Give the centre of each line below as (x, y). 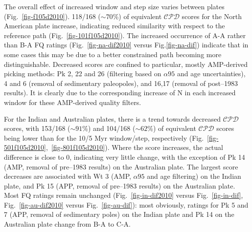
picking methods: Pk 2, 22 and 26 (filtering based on (83, 74)
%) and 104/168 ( (109, 128)
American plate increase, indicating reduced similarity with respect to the (115, 26)
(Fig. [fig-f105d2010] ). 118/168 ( (52, 16)
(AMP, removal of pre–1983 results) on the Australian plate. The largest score (121, 166)
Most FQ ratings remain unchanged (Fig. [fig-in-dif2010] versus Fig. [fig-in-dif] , (124, 195)
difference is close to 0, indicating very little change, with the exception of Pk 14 (125, 157)
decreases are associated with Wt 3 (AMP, (68, 176)
